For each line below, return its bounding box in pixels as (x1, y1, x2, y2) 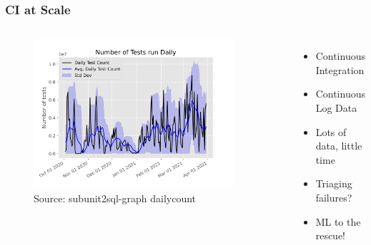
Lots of (315, 124, 347, 139)
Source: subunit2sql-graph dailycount (34, 190, 197, 205)
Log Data (315, 100, 357, 115)
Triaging (315, 176, 352, 191)
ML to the (315, 214, 361, 229)
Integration (315, 62, 365, 77)
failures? (315, 189, 352, 204)
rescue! (315, 228, 345, 243)
